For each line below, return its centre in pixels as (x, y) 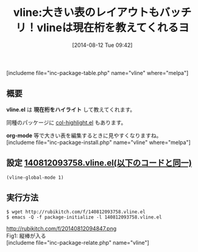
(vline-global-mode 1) (35, 178)
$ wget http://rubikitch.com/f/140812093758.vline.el (76, 212)
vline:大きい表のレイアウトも (86, 13)
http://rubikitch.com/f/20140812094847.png (62, 229)
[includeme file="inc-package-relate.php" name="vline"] (78, 243)
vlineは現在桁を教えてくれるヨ (113, 28)
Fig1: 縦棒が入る (26, 236)
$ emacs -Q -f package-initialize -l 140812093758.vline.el (84, 217)
